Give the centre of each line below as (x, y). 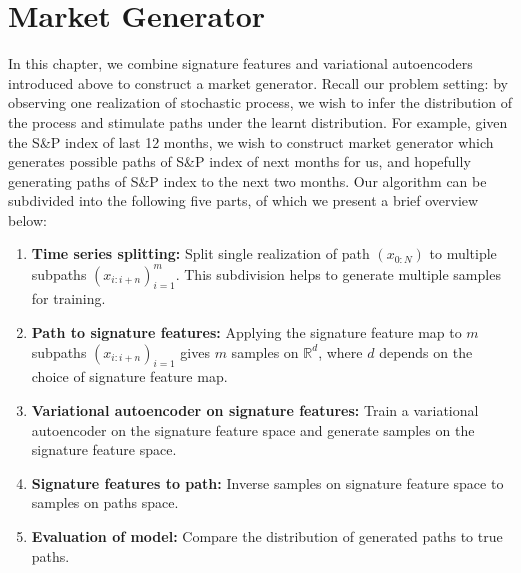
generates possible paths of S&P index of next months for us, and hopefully (239, 161)
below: (27, 219)
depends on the (426, 351)
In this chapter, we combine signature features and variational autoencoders (240, 63)
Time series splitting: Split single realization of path (200, 253)
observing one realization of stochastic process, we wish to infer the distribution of (260, 102)
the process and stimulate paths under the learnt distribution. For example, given (258, 121)
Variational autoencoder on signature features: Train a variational (255, 409)
